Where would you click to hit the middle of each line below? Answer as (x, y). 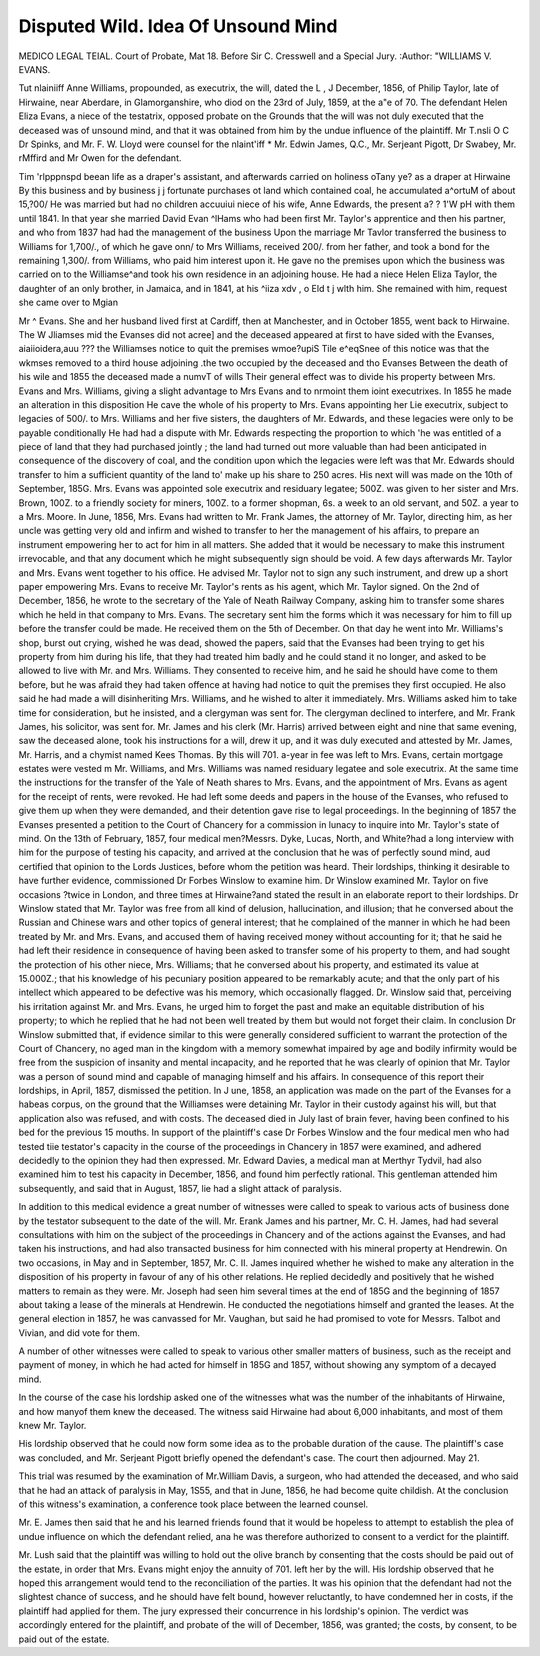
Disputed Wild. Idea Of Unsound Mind (178, 26)
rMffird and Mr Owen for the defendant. (100, 158)
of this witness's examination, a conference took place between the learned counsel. (193, 1504)
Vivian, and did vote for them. (79, 1332)
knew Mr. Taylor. (52, 1426)
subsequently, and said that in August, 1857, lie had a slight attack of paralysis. (180, 1188)
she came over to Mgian (68, 302)
